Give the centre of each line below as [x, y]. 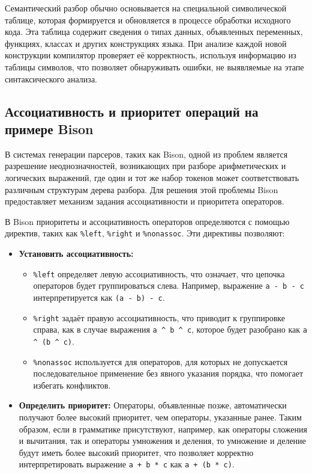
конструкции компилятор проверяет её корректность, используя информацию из [151, 55]
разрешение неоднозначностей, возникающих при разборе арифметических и [145, 166]
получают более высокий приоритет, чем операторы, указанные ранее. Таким [160, 417]
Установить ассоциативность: [76, 253]
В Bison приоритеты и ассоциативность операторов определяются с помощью [147, 221]
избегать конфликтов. [72, 385]
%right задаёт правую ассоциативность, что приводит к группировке [159, 317]
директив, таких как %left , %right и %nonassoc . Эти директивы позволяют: [145, 233]
